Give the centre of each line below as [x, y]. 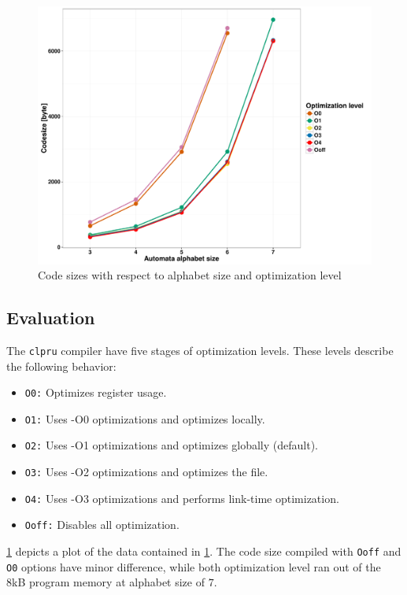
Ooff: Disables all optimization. [102, 525]
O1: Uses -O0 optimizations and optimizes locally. [145, 418]
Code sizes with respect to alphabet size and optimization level [190, 275]
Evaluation [51, 318]
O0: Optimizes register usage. [96, 392]
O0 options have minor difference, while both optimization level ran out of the [194, 566]
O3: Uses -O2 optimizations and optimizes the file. [146, 472]
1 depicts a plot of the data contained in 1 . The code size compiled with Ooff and [204, 551]
